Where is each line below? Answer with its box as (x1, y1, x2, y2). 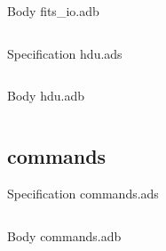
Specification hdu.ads (7, 44, 123, 62)
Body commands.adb (7, 226, 122, 245)
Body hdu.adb (7, 86, 84, 105)
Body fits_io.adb (7, 2, 99, 20)
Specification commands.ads (7, 183, 159, 202)
